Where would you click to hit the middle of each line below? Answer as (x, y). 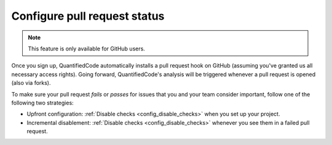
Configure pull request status (88, 16)
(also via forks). (31, 83)
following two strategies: (42, 103)
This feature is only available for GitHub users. (87, 49)
